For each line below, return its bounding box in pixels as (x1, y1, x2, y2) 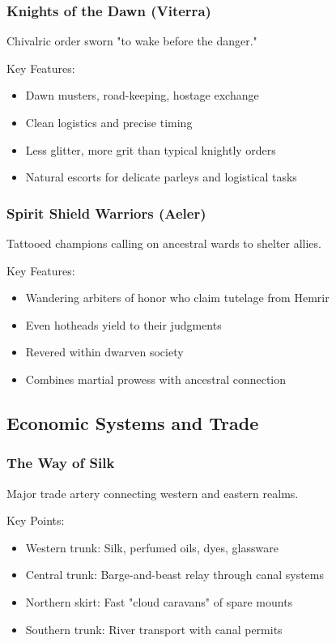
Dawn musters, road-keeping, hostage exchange (25, 87, 259, 104)
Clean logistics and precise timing (25, 114, 193, 130)
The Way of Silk (6, 453, 115, 473)
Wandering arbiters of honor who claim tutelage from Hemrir (25, 289, 330, 306)
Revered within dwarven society (25, 343, 184, 360)
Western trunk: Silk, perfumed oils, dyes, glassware (25, 539, 279, 556)
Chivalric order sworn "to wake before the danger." (6, 32, 257, 49)
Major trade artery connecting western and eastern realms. (6, 484, 299, 501)
